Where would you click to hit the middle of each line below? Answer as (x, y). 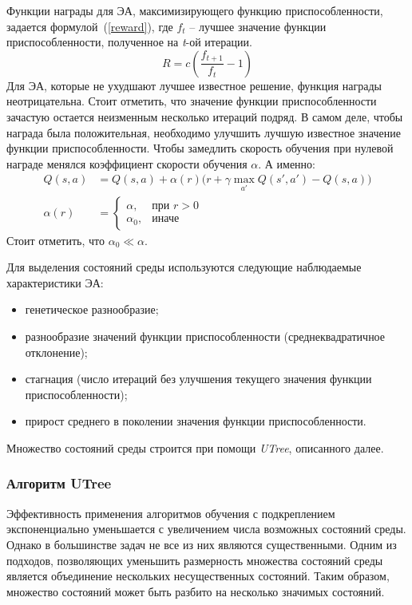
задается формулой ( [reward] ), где (90, 26)
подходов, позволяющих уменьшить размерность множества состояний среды (195, 560)
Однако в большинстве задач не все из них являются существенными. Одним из (202, 544)
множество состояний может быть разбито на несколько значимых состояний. (196, 591)
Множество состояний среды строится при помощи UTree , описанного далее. (195, 447)
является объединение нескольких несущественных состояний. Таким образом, (198, 576)
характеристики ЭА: (55, 282)
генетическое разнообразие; (92, 309)
